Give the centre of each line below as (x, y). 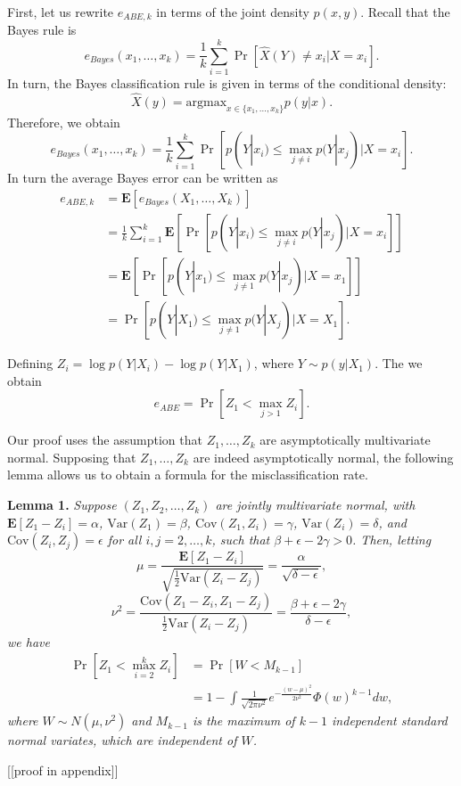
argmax (206, 102)
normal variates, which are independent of (122, 740)
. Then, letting (392, 540)
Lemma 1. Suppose (62, 505)
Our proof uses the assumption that (105, 440)
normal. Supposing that (72, 457)
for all (124, 540)
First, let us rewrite (61, 12)
